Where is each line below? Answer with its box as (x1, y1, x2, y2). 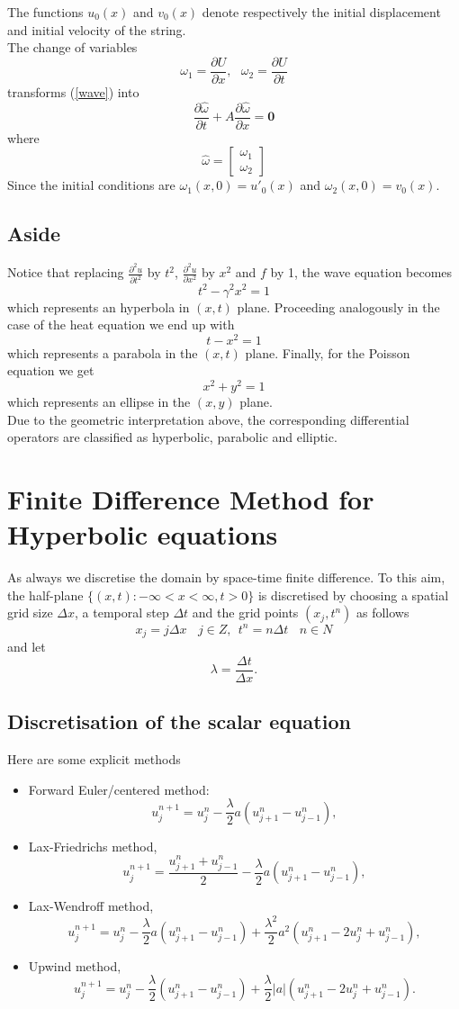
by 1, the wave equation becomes (270, 263, 453, 282)
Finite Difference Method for (7, 481, 374, 518)
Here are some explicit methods (7, 750, 181, 769)
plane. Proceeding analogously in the (237, 297, 440, 316)
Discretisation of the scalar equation (7, 707, 351, 735)
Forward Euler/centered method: (28, 779, 210, 798)
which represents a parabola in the (7, 343, 198, 362)
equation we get (7, 361, 94, 380)
